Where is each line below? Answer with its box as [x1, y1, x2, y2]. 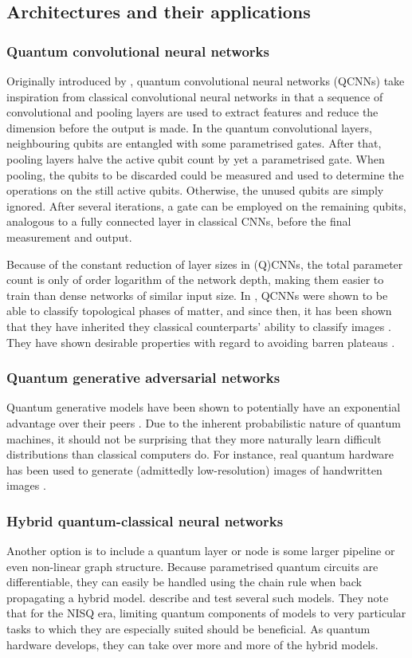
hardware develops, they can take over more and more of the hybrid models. [6, 636, 379, 652]
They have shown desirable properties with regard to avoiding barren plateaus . [6, 333, 395, 350]
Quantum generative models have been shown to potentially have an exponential [6, 399, 401, 416]
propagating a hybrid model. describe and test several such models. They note [6, 589, 389, 605]
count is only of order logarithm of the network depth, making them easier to [6, 271, 384, 288]
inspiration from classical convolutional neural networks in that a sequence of [6, 88, 383, 104]
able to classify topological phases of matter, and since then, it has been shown [6, 302, 392, 319]
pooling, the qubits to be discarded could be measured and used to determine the [6, 166, 404, 183]
